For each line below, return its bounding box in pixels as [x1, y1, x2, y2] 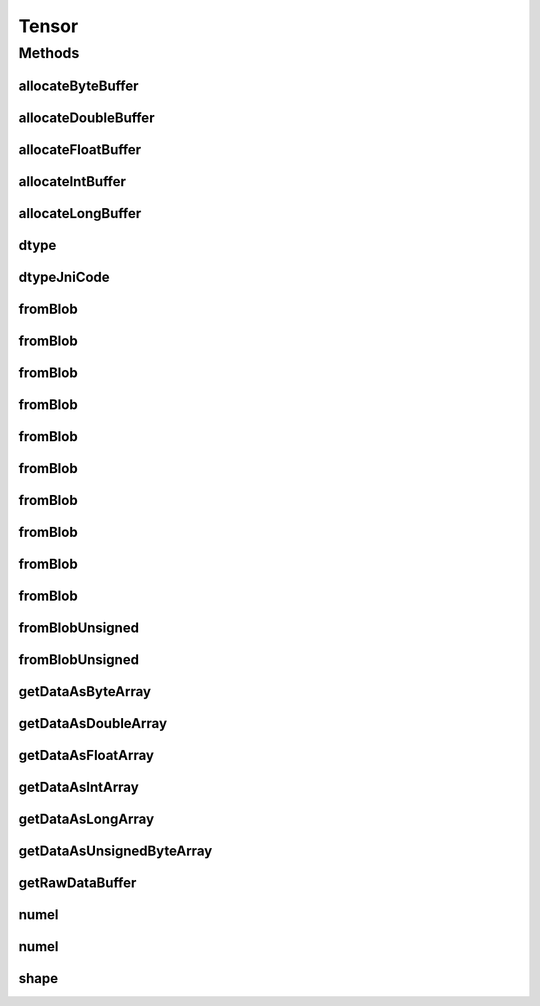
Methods [18, 44, 80, 62]
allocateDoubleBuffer [18, 109, 155, 126]
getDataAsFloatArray [18, 746, 155, 764]
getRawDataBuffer [18, 875, 137, 892]
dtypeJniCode [18, 268, 110, 285]
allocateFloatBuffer [18, 141, 142, 158]
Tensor [18, 15, 79, 37]
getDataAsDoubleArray [18, 715, 168, 732]
